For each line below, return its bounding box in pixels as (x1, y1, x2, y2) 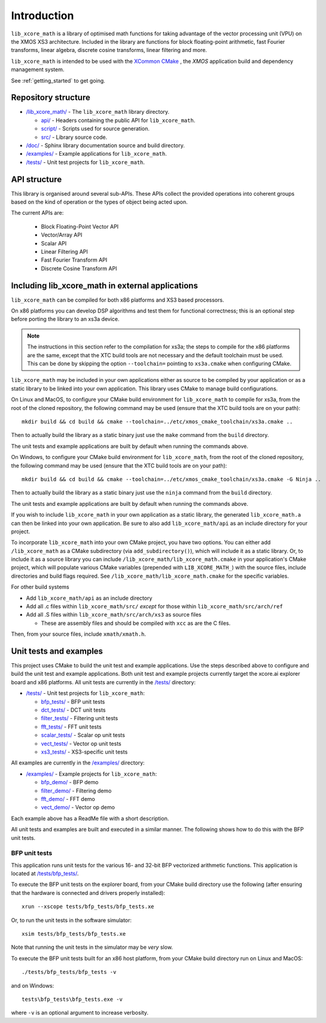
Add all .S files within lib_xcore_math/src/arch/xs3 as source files (26, 611, 202, 618)
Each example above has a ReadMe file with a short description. (11, 815, 169, 822)
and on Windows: (11, 982, 54, 989)
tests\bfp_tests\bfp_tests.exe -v (22, 995, 123, 1003)
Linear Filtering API (41, 248, 88, 255)
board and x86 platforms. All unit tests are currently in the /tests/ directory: (11, 678, 196, 685)
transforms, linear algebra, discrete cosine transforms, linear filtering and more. (11, 47, 208, 54)
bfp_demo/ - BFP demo (41, 779, 99, 786)
